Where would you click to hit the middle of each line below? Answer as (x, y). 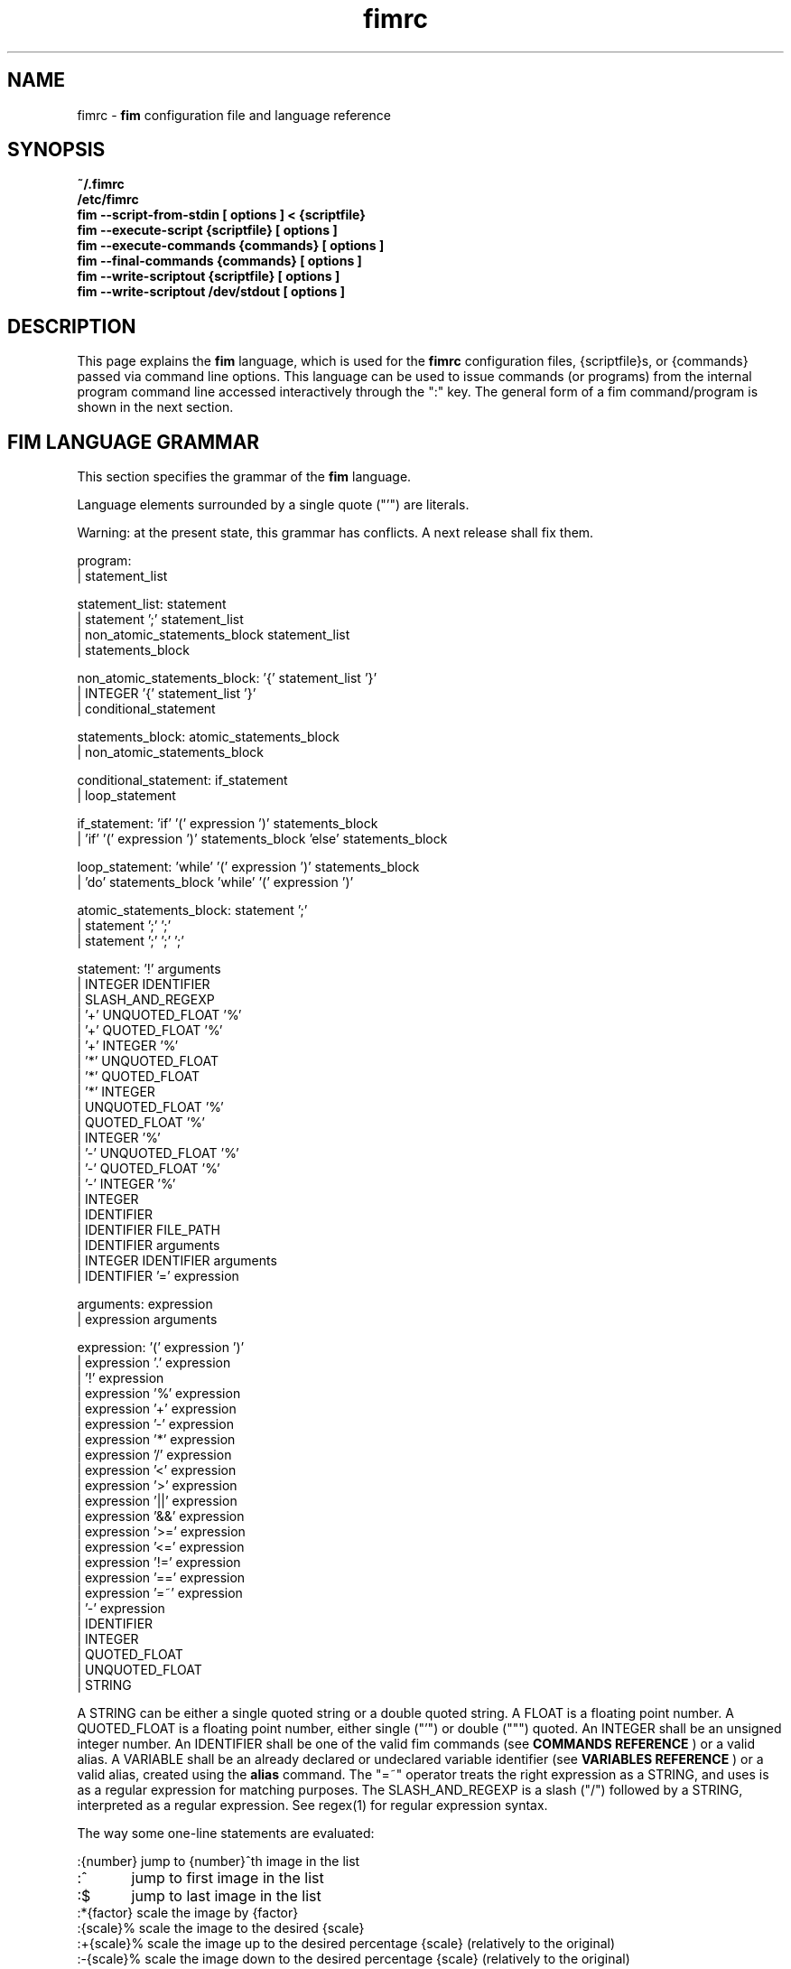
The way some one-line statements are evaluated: (226, 1834)
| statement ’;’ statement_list (160, 620)
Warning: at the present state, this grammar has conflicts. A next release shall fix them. (335, 533)
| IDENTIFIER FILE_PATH (149, 1230)
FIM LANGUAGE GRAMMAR (134, 442)
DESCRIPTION (72, 326)
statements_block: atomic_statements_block (208, 737)
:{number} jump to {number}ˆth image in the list (219, 1862)
